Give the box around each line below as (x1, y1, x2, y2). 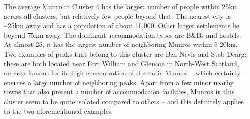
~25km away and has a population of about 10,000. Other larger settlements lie (4, 20, 240, 30)
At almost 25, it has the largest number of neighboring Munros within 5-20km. (4, 39, 238, 49)
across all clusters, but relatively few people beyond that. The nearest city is (4, 11, 231, 21)
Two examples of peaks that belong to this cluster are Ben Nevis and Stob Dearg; (4, 48, 247, 59)
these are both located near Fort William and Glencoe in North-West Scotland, (4, 58, 239, 68)
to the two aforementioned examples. (4, 105, 113, 116)
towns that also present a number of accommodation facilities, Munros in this (4, 87, 234, 97)
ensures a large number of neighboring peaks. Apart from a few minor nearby (4, 77, 234, 87)
